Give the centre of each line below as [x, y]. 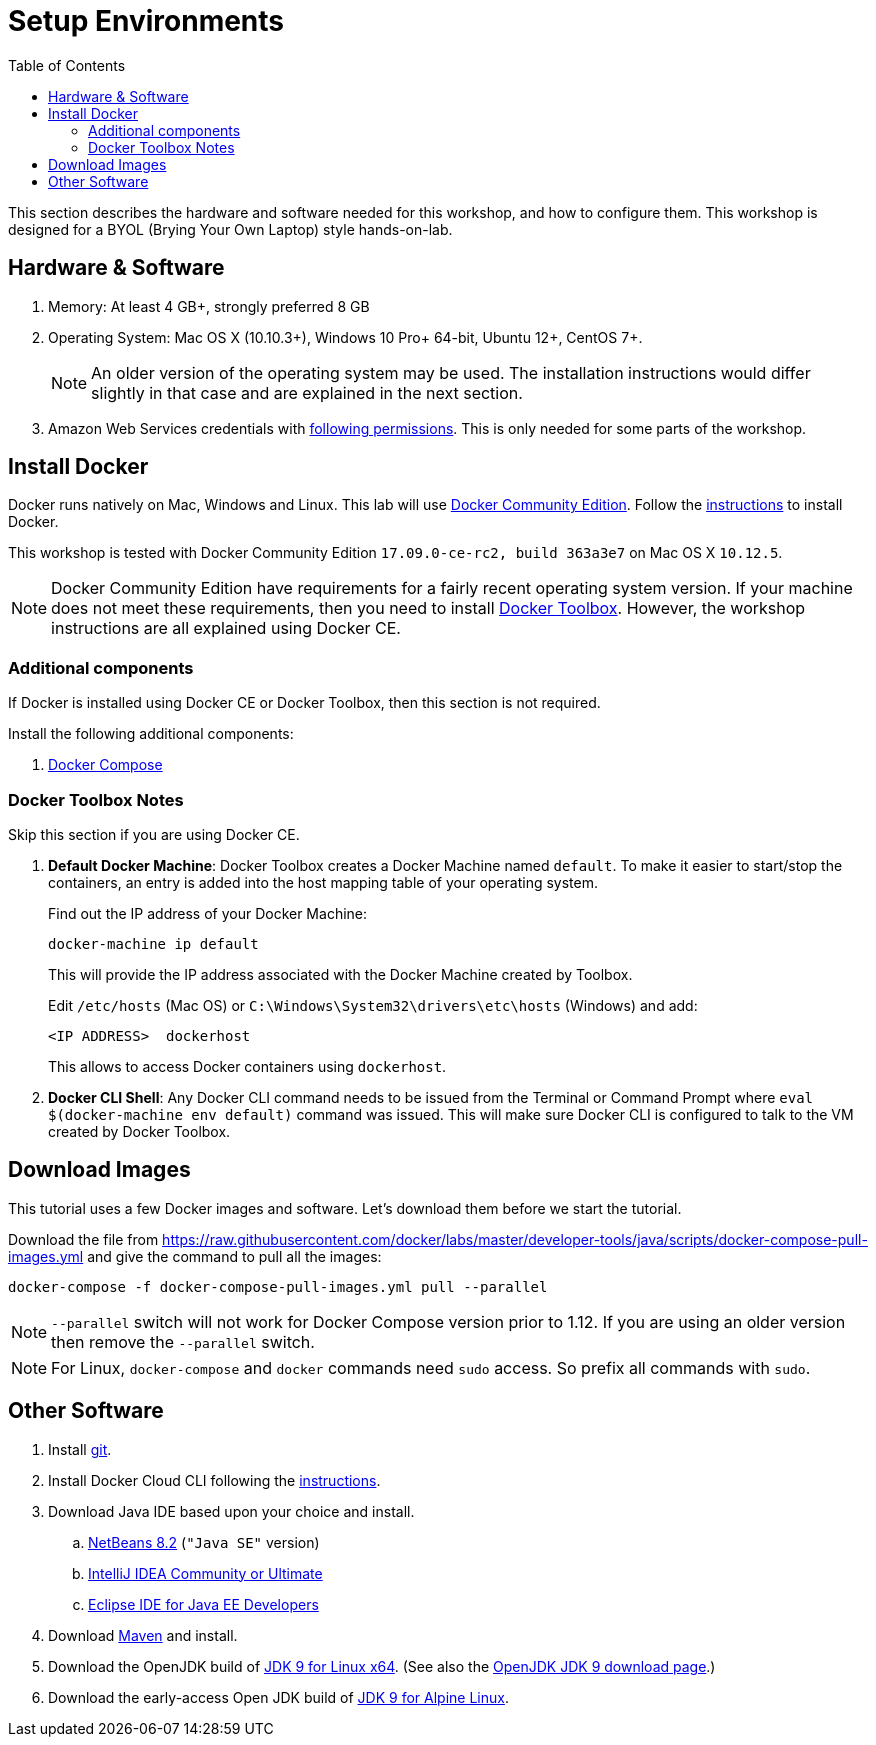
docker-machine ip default [153, 943]
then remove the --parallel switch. [183, 1341]
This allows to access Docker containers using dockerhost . [247, 1066]
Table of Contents [67, 65]
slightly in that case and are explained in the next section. [307, 392]
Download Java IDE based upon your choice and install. [231, 1511]
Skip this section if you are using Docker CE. [154, 834]
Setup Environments [146, 21]
